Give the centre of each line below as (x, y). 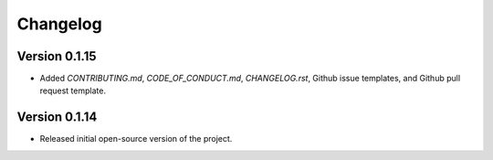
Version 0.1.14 (57, 117)
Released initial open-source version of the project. (136, 139)
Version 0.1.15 (57, 56)
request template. (73, 91)
